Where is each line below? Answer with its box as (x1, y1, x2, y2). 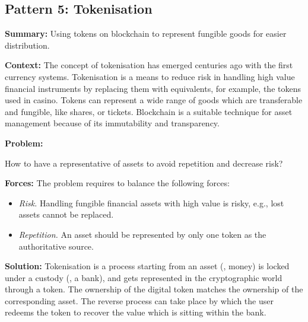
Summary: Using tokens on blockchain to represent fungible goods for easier (5, 27, 287, 40)
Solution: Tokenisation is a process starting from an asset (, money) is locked (5, 260, 290, 272)
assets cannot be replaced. (18, 208, 114, 221)
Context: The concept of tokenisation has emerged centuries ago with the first (5, 59, 293, 71)
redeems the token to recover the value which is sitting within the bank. (5, 306, 266, 318)
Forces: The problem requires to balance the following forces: (5, 177, 230, 189)
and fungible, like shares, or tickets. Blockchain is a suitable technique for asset (5, 105, 293, 117)
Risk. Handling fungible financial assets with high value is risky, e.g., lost (18, 196, 284, 209)
